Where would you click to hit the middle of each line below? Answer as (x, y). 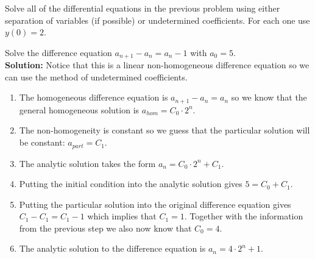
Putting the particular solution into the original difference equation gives (155, 204)
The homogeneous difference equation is (94, 97)
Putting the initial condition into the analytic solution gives (131, 184)
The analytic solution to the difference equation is (112, 248)
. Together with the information (244, 216)
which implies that (122, 216)
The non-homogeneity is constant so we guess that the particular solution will (165, 130)
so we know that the (269, 97)
